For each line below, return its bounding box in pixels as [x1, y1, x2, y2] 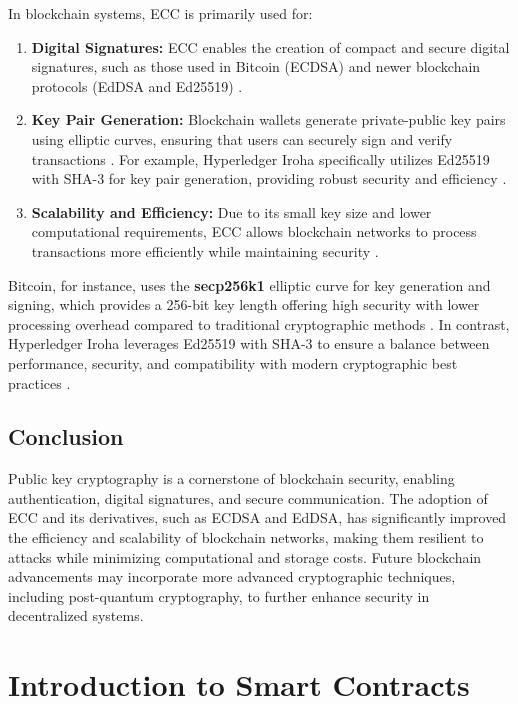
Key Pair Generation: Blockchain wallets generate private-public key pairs [31, 109, 506, 130]
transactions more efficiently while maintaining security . [31, 240, 379, 261]
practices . [8, 372, 71, 393]
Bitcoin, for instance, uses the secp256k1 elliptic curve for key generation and [8, 274, 491, 295]
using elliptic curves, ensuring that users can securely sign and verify [31, 128, 453, 149]
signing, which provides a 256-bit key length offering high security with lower [8, 294, 480, 315]
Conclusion [8, 421, 124, 452]
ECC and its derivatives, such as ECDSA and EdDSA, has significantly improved [8, 507, 507, 528]
